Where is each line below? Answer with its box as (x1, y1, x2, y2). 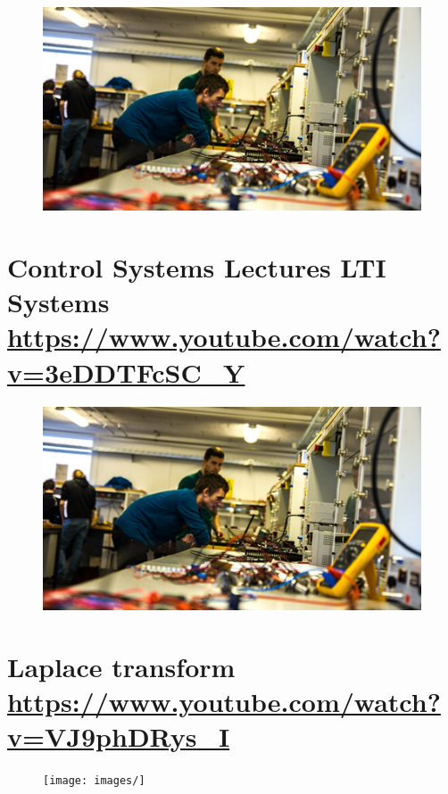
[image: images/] (43, 774, 145, 788)
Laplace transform (7, 648, 236, 684)
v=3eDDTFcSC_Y (7, 353, 245, 390)
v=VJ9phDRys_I (7, 718, 230, 755)
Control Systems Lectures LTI (7, 249, 386, 285)
